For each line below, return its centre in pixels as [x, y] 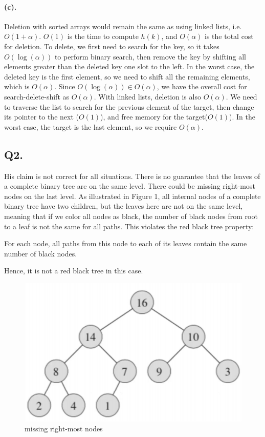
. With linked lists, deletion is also [147, 96]
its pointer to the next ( [41, 117]
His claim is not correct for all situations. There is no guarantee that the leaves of [132, 176]
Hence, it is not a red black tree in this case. [74, 271]
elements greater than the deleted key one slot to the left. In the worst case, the [129, 66]
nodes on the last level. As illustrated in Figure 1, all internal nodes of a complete [132, 196]
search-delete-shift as [37, 96]
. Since [65, 86]
